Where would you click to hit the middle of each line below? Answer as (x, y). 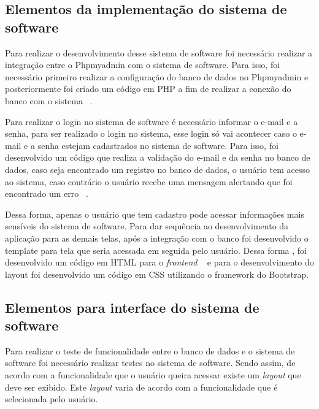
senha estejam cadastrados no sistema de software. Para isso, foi (158, 145)
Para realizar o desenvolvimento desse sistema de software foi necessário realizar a (159, 52)
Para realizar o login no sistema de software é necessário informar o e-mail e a (152, 121)
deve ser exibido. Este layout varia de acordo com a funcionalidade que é (141, 387)
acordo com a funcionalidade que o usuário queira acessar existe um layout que (153, 375)
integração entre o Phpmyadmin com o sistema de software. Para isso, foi (143, 65)
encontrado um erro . (47, 193)
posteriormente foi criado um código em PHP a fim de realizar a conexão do (148, 89)
